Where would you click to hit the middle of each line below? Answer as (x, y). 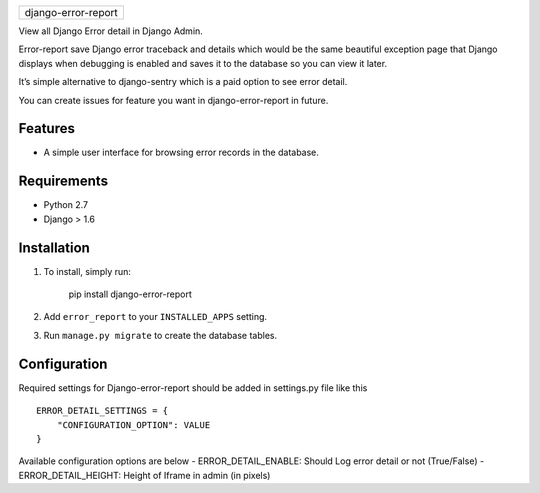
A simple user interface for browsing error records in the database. (181, 152)
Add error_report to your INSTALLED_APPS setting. (155, 317)
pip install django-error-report (130, 294)
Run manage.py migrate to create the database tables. (160, 335)
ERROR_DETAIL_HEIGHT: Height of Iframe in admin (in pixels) (144, 475)
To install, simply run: (87, 271)
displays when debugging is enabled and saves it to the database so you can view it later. (203, 63)
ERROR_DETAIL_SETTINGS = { (102, 411)
